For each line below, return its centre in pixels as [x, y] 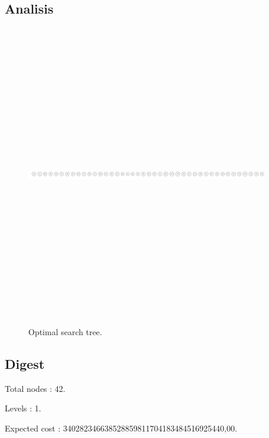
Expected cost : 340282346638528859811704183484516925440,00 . [121, 428]
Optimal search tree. [65, 331]
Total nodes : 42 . [35, 388]
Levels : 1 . [23, 408]
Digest [25, 363]
